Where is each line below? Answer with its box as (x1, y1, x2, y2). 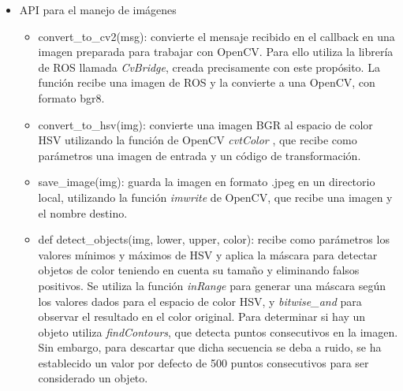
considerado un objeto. (38, 370, 148, 386)
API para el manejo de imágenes (19, 2, 177, 17)
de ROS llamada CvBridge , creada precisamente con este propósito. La (38, 58, 380, 75)
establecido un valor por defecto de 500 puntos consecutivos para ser (38, 354, 369, 371)
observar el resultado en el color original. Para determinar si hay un (38, 308, 366, 325)
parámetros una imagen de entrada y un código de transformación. (38, 147, 361, 163)
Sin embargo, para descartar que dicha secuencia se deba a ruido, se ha (38, 339, 382, 356)
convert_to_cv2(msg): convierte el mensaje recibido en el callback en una (38, 28, 395, 44)
